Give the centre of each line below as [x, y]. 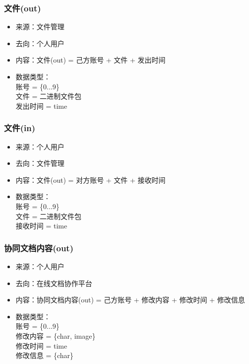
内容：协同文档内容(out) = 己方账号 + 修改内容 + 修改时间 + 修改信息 [130, 300]
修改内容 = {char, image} [56, 335]
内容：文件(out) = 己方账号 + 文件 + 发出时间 [91, 60]
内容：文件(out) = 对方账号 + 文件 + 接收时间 [91, 180]
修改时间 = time [41, 345]
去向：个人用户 [40, 43]
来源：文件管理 [40, 27]
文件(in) [20, 128]
